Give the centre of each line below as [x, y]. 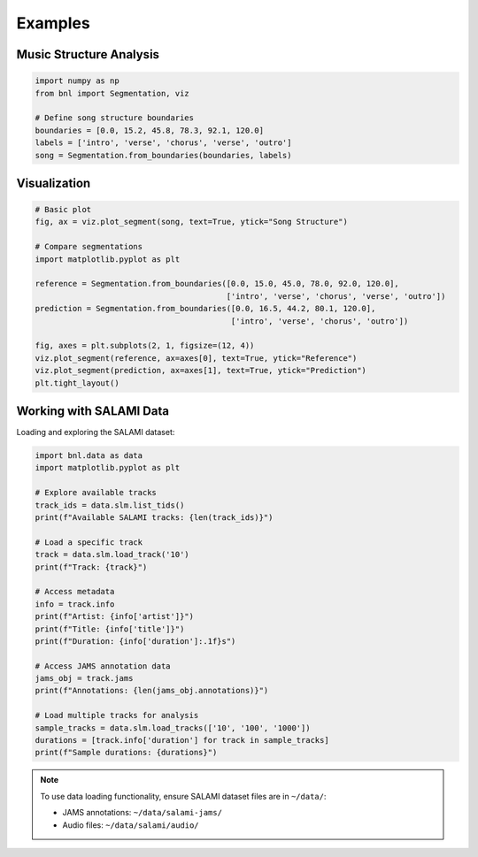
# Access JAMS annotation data [103, 666]
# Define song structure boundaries [115, 118]
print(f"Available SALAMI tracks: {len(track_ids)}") [154, 517]
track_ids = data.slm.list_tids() [110, 505]
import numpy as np [77, 81]
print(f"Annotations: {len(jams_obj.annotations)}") [152, 691]
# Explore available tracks [96, 493]
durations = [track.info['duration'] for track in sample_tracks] [182, 740]
